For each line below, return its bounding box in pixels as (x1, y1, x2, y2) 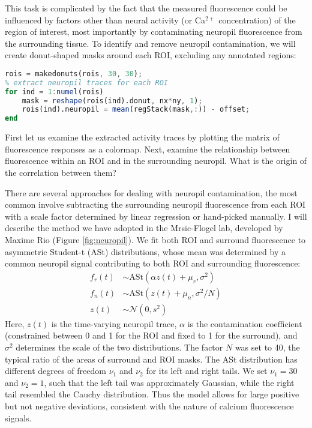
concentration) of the (218, 13, 296, 26)
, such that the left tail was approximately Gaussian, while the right (44, 376, 295, 388)
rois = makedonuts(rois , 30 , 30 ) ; (5, 69, 143, 78)
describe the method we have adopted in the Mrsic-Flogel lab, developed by (5, 222, 283, 234)
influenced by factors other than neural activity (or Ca (5, 13, 205, 26)
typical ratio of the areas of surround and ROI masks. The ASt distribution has (5, 352, 298, 365)
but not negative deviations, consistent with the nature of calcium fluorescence (5, 400, 294, 412)
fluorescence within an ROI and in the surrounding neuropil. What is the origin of (5, 154, 307, 167)
